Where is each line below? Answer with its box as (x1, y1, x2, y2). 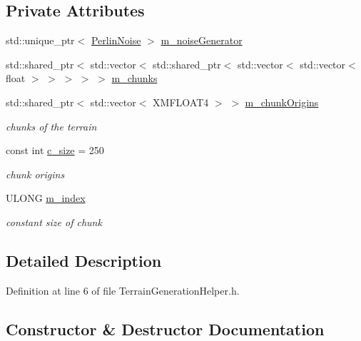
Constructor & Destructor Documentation (6, 317, 325, 340)
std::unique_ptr (6, 33, 75, 48)
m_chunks (111, 71, 158, 86)
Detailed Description (6, 249, 162, 271)
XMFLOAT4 (153, 94, 209, 109)
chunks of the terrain (6, 118, 97, 133)
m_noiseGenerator (161, 33, 243, 48)
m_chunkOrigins (245, 94, 319, 109)
